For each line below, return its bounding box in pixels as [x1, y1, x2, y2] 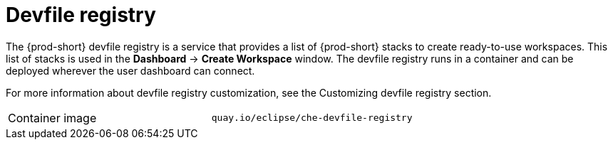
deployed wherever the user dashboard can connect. [6, 64, 255, 77]
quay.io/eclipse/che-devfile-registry [211, 112, 413, 124]
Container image [8, 110, 97, 125]
